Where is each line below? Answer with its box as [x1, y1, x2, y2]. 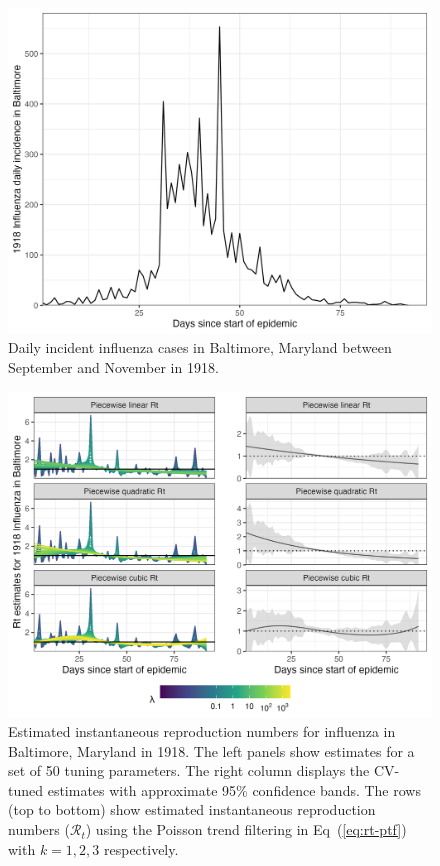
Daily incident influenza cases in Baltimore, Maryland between [8, 337, 392, 358]
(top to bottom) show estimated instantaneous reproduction [8, 799, 376, 820]
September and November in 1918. [8, 357, 219, 378]
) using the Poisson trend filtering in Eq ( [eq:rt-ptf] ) [85, 819, 407, 840]
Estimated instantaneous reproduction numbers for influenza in [8, 721, 396, 742]
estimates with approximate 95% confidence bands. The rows [47, 779, 421, 800]
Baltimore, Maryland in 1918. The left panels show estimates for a [8, 740, 415, 761]
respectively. [103, 838, 179, 859]
